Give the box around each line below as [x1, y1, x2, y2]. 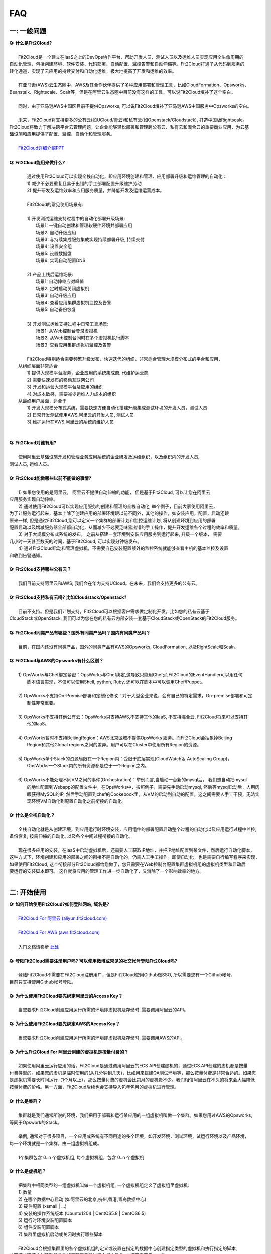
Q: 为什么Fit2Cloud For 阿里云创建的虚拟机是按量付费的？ [9, 1049, 129, 1055]
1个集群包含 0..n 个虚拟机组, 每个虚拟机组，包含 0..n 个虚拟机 [18, 1154, 145, 1160]
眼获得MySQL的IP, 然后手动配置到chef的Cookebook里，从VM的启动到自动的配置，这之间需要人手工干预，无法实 [27, 791, 260, 797]
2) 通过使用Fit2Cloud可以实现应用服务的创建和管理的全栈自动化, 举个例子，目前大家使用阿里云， [18, 503, 218, 509]
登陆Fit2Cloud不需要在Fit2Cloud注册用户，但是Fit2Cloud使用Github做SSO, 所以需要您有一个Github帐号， [18, 972, 236, 978]
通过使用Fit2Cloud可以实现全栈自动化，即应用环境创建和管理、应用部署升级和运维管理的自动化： [27, 173, 227, 179]
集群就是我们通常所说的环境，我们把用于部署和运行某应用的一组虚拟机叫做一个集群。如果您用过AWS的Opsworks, [18, 1112, 253, 1118]
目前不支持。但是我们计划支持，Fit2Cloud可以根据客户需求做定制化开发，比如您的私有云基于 [18, 608, 210, 614]
